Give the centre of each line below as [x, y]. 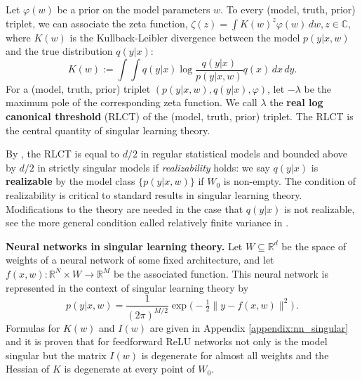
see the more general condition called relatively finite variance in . [147, 222]
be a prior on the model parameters [134, 9]
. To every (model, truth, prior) [288, 9]
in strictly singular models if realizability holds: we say [154, 167]
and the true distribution [59, 51]
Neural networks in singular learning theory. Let [124, 246]
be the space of [314, 246]
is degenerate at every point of [129, 369]
